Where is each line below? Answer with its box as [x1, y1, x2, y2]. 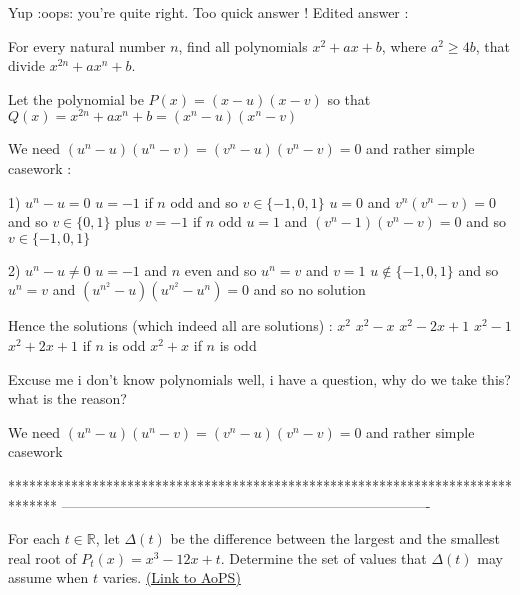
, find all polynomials [178, 35, 308, 56]
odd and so [170, 191, 238, 212]
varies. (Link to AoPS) [102, 567, 241, 588]
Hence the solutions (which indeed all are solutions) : [8, 315, 333, 336]
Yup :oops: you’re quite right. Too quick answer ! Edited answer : [8, 2, 409, 22]
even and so [184, 259, 257, 280]
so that [327, 88, 371, 109]
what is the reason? [8, 388, 127, 409]
